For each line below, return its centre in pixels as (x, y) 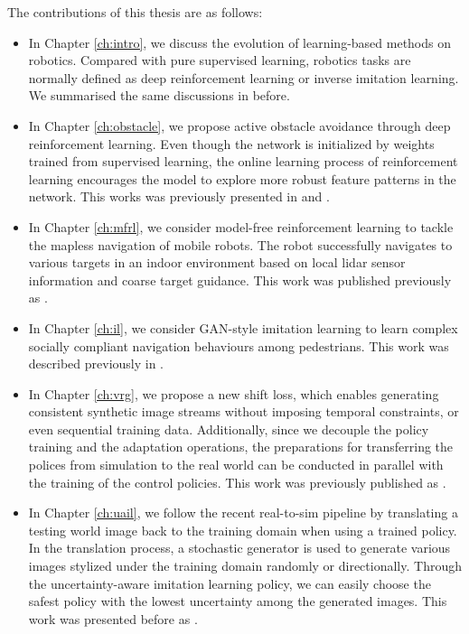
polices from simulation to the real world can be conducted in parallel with (236, 465)
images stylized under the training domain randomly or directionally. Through (245, 566)
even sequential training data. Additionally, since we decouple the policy (229, 429)
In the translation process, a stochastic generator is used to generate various (239, 548)
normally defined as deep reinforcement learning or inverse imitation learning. (244, 77)
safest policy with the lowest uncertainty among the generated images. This (238, 601)
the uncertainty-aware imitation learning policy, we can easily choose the (230, 583)
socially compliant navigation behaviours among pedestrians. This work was (239, 345)
